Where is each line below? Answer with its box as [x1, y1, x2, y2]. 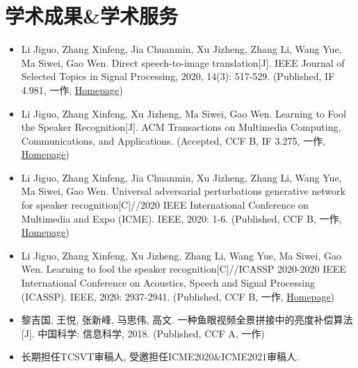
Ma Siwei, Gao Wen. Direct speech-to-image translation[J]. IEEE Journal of [21, 55, 345, 70]
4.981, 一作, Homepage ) [21, 82, 123, 97]
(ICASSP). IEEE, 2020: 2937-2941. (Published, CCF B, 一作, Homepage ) [21, 289, 335, 303]
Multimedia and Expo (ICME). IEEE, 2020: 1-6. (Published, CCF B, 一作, [21, 211, 342, 225]
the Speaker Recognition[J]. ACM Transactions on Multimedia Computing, [21, 120, 341, 134]
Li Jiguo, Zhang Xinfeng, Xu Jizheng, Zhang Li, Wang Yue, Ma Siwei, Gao [21, 248, 342, 262]
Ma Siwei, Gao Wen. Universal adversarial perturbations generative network [21, 184, 345, 198]
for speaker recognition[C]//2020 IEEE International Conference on [21, 198, 309, 212]
